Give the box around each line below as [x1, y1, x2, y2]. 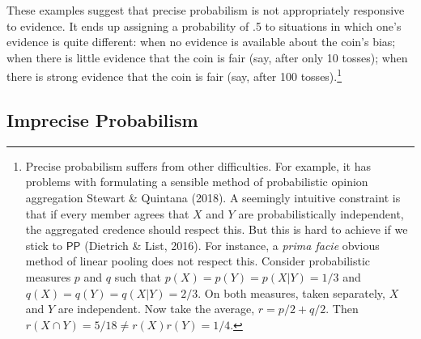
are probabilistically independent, [238, 205, 404, 222]
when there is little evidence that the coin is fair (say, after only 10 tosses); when [6, 49, 408, 66]
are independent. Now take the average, [57, 300, 255, 317]
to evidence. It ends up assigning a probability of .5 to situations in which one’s [6, 17, 402, 34]
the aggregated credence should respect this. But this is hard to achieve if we [25, 221, 408, 238]
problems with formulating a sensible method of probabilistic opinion [25, 173, 368, 190]
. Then [325, 300, 359, 317]
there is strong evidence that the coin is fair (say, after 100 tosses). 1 [6, 66, 342, 85]
